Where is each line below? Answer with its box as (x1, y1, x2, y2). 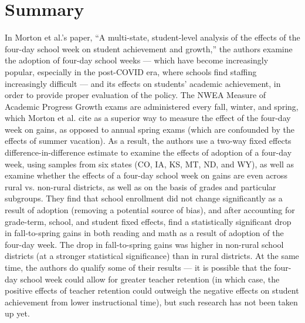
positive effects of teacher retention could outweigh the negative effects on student (5, 284, 299, 297)
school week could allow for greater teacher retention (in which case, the (20, 272, 280, 285)
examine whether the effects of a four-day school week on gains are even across (5, 169, 287, 181)
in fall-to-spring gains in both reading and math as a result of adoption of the (5, 227, 284, 239)
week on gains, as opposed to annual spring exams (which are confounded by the (5, 123, 294, 135)
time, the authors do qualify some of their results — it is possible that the (5, 261, 272, 273)
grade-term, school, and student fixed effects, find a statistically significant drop (5, 215, 292, 227)
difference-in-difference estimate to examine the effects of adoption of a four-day (5, 146, 292, 159)
